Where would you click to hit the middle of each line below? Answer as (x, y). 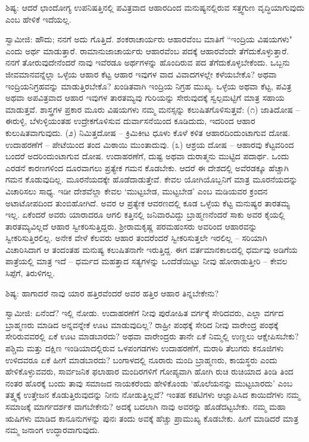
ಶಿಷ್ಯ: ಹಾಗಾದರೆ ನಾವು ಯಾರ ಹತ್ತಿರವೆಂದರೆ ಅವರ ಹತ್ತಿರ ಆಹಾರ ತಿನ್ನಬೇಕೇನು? (112, 293)
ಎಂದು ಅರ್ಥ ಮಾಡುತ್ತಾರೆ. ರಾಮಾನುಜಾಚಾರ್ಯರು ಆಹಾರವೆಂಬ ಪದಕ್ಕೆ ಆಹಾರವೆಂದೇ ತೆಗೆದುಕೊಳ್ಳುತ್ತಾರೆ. (147, 50)
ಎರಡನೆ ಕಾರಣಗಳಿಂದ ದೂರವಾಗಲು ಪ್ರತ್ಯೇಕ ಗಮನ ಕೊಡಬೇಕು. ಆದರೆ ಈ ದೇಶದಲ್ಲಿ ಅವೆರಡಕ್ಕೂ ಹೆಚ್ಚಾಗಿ (147, 167)
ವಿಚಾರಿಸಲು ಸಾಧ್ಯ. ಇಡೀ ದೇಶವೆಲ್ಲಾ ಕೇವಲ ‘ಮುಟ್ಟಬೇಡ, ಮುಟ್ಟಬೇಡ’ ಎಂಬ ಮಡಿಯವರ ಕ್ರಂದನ (137, 191)
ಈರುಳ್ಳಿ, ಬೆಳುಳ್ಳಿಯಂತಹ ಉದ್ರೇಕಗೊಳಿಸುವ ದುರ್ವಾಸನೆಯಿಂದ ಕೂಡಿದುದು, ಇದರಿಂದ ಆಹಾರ (130, 121)
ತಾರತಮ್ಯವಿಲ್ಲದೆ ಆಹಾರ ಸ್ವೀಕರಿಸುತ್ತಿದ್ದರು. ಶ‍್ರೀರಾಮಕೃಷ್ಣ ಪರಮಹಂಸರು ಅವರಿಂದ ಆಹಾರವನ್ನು (131, 226)
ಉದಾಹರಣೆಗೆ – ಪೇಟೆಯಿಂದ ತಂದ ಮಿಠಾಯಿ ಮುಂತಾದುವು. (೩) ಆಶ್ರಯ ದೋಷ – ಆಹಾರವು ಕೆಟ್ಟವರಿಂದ (150, 144)
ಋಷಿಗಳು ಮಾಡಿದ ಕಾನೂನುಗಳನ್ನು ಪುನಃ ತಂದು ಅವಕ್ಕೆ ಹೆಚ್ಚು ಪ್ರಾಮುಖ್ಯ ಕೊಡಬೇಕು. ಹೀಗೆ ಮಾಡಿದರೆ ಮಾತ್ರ (152, 418)
